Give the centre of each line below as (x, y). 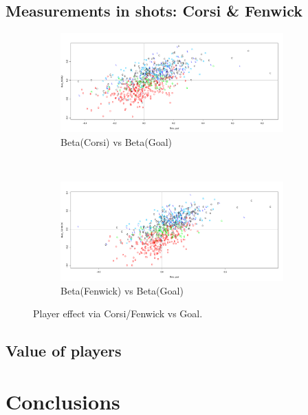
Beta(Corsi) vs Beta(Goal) (117, 141)
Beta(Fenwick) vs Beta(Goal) (122, 290)
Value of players (64, 351)
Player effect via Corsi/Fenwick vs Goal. (118, 313)
